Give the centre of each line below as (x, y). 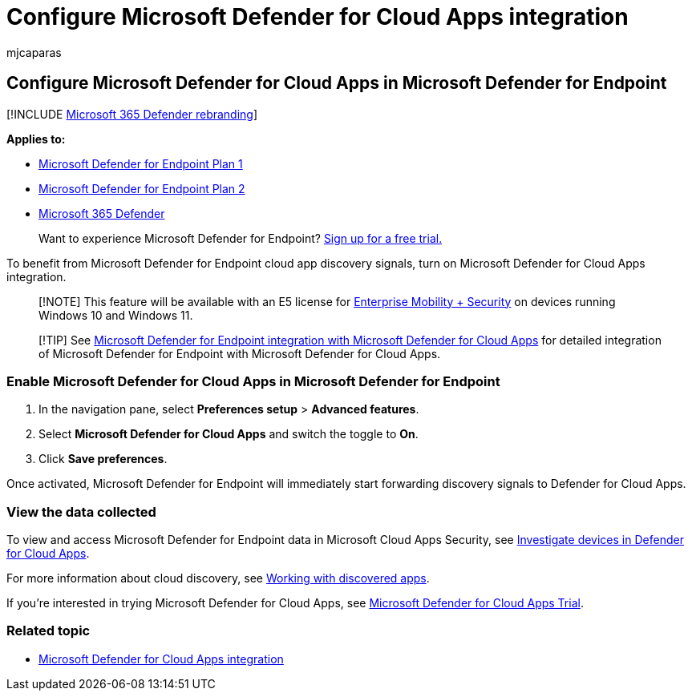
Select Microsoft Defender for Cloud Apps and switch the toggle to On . (229, 434)
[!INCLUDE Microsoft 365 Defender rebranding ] (132, 114)
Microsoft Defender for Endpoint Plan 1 (141, 163)
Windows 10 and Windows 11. (116, 315)
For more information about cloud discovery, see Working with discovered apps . (218, 578)
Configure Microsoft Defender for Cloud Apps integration (318, 17)
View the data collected (81, 512)
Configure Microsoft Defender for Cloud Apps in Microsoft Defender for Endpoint (337, 83)
